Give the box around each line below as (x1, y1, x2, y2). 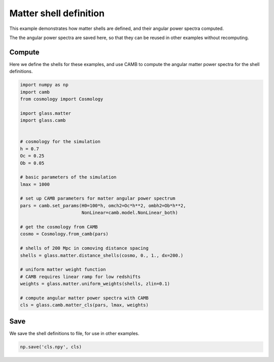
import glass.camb (20, 117, 66, 123)
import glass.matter (20, 110, 71, 116)
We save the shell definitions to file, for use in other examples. (9, 330, 140, 336)
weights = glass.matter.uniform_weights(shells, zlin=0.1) (20, 281, 170, 287)
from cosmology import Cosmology (20, 96, 104, 102)
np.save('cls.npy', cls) (20, 344, 82, 350)
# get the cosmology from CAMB (20, 224, 98, 230)
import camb (20, 89, 50, 95)
